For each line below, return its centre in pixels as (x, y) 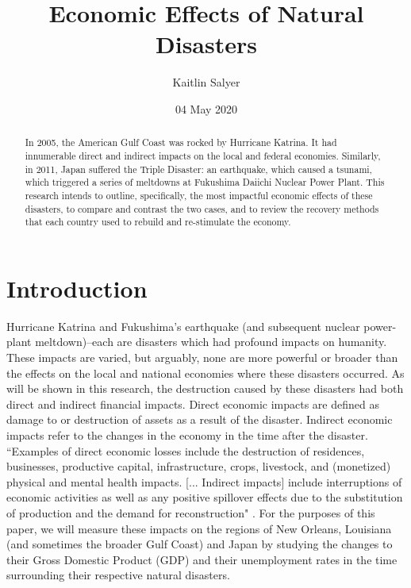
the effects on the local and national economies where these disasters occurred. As (205, 373)
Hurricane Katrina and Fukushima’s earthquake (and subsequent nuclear (183, 326)
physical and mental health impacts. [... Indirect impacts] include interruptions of (204, 481)
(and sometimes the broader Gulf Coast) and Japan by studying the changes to (200, 544)
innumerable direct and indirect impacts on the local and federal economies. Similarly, (203, 155)
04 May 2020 (206, 108)
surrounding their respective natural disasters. (118, 575)
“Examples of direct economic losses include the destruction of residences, (186, 450)
